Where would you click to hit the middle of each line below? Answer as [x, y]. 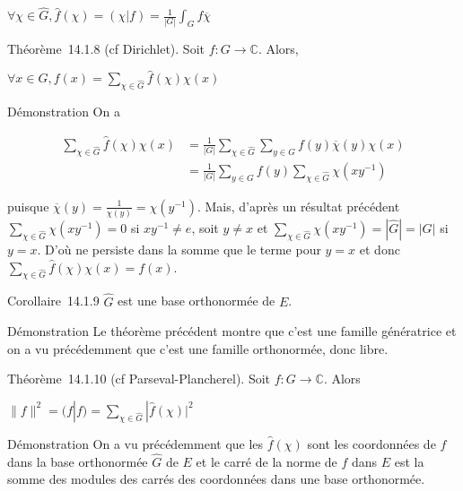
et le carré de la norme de [266, 461]
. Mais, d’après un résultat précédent [298, 206]
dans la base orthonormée [78, 461]
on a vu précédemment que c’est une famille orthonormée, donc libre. [198, 348]
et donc [380, 249]
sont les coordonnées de [371, 443]
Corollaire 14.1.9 [53, 301]
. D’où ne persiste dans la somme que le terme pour [179, 249]
